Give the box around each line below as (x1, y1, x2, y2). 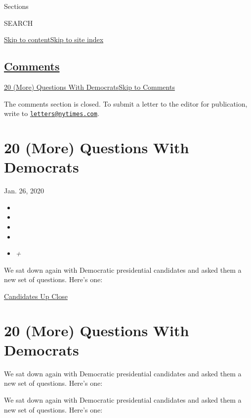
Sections (4, 1, 29, 11)
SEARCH (4, 17, 33, 28)
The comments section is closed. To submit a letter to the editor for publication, (4, 98, 248, 109)
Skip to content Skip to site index (4, 34, 104, 45)
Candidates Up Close (4, 291, 68, 301)
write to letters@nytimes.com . (4, 108, 99, 119)
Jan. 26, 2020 (4, 185, 44, 196)
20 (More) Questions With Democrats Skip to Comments (4, 81, 175, 92)
